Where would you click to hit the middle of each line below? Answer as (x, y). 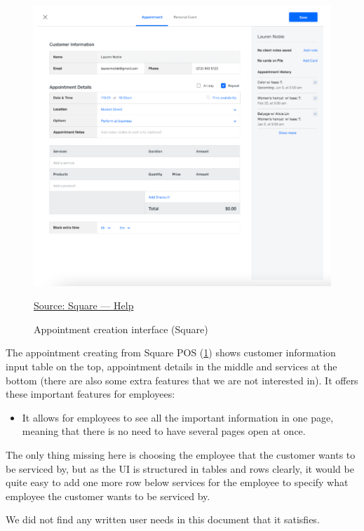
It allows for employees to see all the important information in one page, (178, 417)
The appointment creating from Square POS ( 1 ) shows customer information (171, 352)
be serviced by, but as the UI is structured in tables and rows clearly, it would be (180, 468)
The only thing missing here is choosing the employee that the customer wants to (181, 455)
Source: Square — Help (84, 305)
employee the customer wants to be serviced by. (108, 496)
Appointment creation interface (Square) (121, 329)
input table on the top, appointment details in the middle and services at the (171, 367)
